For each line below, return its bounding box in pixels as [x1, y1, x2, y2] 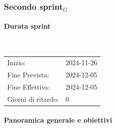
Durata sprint [4, 21, 51, 31]
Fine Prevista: [7, 69, 50, 79]
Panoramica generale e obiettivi [4, 115, 113, 125]
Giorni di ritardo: [7, 93, 59, 104]
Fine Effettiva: [7, 81, 50, 91]
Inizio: [7, 57, 26, 67]
